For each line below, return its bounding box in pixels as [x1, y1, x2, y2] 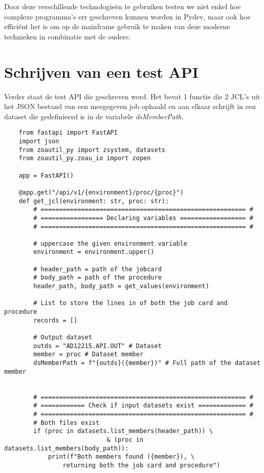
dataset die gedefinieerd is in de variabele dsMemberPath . [4, 111, 184, 121]
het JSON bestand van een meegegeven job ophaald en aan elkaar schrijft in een [4, 101, 256, 112]
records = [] [33, 316, 78, 324]
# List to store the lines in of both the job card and [33, 299, 228, 307]
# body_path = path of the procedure [33, 274, 162, 282]
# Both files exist [33, 419, 100, 426]
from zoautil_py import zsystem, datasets [18, 146, 165, 154]
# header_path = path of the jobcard [33, 265, 162, 273]
